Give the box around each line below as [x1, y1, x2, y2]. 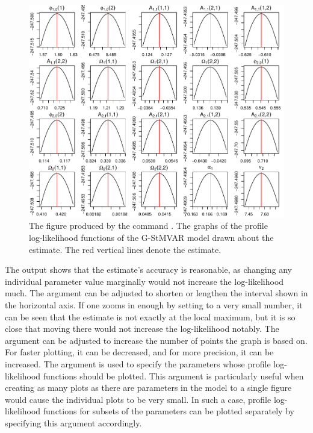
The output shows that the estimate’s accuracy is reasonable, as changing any [5, 263, 292, 276]
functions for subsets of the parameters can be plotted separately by [43, 405, 294, 417]
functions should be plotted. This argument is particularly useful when [43, 369, 304, 382]
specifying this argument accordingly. [5, 416, 142, 429]
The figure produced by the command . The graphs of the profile [29, 219, 268, 232]
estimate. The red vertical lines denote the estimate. [29, 243, 222, 255]
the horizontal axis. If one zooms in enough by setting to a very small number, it [5, 298, 303, 311]
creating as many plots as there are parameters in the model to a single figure [5, 381, 292, 394]
